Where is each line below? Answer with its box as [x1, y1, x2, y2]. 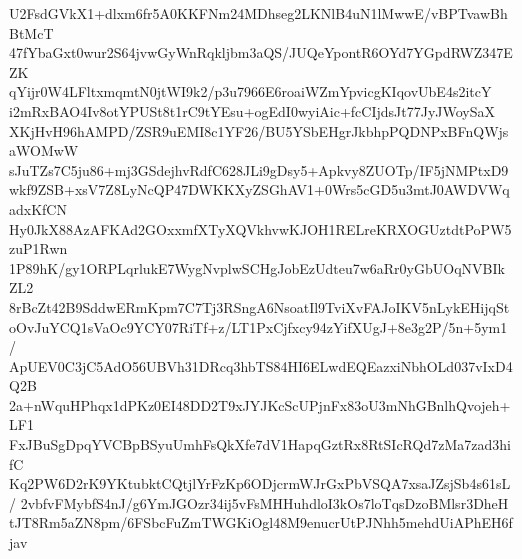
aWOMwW [9, 140, 79, 161]
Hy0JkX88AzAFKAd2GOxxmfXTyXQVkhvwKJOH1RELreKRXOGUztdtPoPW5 [9, 218, 512, 239]
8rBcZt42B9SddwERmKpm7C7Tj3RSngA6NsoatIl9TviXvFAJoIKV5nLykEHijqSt [9, 296, 510, 317]
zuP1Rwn [9, 238, 68, 259]
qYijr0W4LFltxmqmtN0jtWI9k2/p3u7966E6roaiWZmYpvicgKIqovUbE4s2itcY [9, 81, 492, 102]
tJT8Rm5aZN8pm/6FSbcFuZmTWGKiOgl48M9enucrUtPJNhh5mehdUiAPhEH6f [9, 512, 513, 533]
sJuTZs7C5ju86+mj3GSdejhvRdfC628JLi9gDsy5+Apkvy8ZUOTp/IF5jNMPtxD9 [9, 159, 509, 180]
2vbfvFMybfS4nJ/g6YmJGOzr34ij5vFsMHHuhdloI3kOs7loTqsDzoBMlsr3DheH [20, 492, 509, 513]
